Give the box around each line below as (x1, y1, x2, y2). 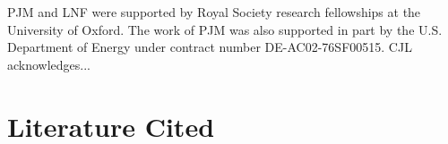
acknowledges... (7, 55, 91, 73)
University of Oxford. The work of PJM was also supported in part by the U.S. (7, 20, 443, 38)
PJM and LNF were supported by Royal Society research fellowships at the (7, 3, 421, 21)
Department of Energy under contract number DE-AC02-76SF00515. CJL (7, 38, 412, 56)
